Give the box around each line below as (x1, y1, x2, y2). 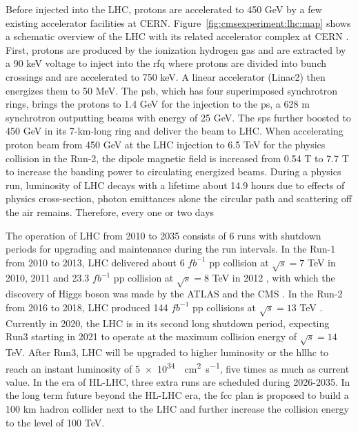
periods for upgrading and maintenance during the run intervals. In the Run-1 (6, 242, 336, 256)
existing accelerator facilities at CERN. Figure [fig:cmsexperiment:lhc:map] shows (6, 15, 351, 30)
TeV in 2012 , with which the (212, 271, 335, 285)
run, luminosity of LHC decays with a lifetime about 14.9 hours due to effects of (6, 177, 345, 192)
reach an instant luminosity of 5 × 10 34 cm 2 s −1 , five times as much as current (6, 359, 350, 375)
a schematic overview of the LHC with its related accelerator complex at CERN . (6, 29, 349, 43)
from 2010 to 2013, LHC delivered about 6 (6, 255, 185, 269)
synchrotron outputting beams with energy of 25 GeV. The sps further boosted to (6, 110, 351, 124)
